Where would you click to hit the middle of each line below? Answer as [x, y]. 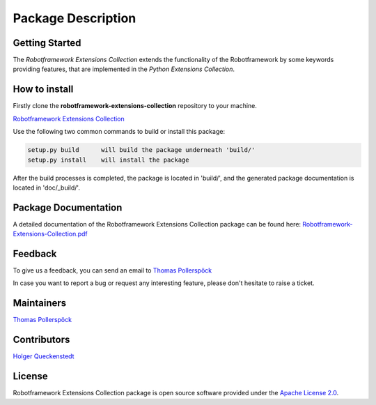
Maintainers [40, 303]
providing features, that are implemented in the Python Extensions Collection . [124, 69]
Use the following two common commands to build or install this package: [119, 132]
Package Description [75, 18]
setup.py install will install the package [108, 160]
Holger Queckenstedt [44, 356]
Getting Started [47, 43]
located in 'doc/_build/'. [46, 188]
